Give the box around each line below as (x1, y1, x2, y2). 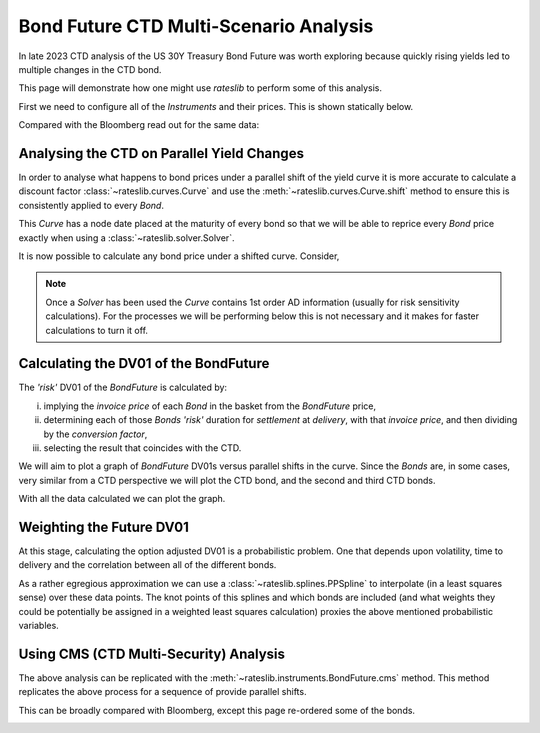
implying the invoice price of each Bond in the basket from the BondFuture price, (43, 400, 377, 412)
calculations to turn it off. (45, 324, 149, 336)
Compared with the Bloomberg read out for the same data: (18, 119, 260, 131)
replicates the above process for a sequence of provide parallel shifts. (18, 686, 307, 698)
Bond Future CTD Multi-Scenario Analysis (18, 15, 374, 37)
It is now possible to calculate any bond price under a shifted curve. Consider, (18, 250, 340, 262)
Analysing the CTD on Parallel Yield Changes (18, 145, 305, 162)
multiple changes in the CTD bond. (18, 63, 162, 75)
